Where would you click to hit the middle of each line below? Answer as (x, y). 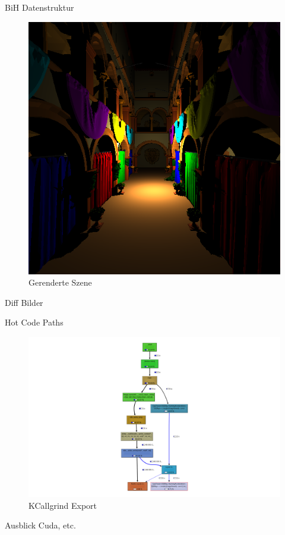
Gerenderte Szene (60, 282)
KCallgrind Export (63, 505)
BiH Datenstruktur (39, 7)
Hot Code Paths (34, 322)
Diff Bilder (24, 302)
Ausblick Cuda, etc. (40, 525)
